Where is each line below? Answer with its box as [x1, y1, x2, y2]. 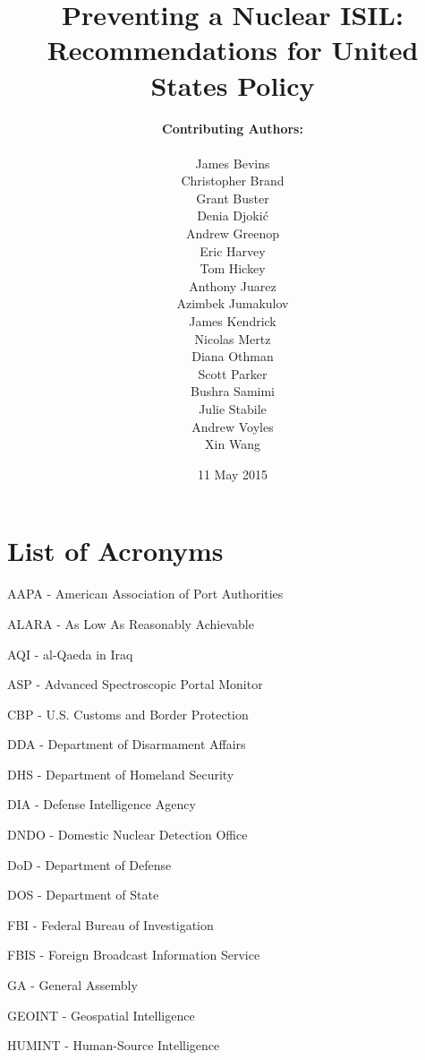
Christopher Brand [181, 171, 285, 190]
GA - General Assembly [7, 976, 138, 995]
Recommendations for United [47, 31, 419, 68]
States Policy [150, 66, 315, 103]
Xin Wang [205, 435, 260, 453]
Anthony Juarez [189, 276, 276, 295]
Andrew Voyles [191, 417, 274, 435]
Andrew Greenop [185, 224, 280, 243]
